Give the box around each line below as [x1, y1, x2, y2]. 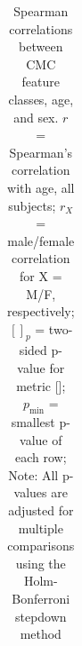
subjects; [8, 196, 56, 214]
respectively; [7, 302, 75, 321]
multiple [18, 518, 63, 537]
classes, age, [8, 89, 74, 108]
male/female [7, 231, 75, 250]
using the [15, 553, 66, 572]
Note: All [8, 465, 59, 484]
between [19, 37, 63, 56]
